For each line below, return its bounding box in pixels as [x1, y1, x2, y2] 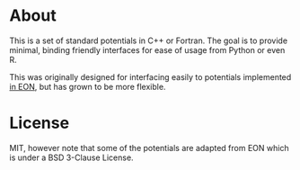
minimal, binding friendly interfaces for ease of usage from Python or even [9, 44, 286, 55]
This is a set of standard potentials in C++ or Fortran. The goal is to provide [9, 35, 288, 46]
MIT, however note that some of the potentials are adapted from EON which [9, 142, 289, 153]
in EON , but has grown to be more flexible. [9, 81, 166, 92]
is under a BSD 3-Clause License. [9, 152, 134, 163]
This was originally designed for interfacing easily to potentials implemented [9, 71, 292, 82]
